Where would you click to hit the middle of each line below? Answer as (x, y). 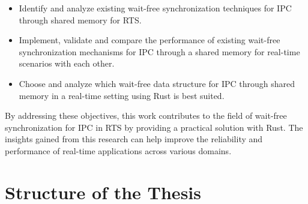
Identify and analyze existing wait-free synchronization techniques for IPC (155, 8)
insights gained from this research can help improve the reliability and (134, 139)
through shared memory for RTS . (80, 19)
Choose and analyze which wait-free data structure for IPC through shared (157, 83)
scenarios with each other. (67, 63)
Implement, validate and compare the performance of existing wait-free (149, 40)
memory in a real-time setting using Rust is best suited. (122, 95)
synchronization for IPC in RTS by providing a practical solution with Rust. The (154, 127)
